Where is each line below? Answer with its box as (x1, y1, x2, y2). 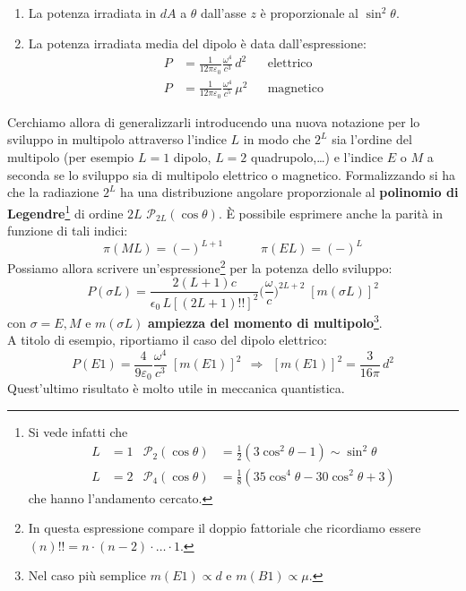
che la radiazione (7, 183, 99, 201)
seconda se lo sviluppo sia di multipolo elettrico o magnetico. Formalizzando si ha (7, 165, 455, 184)
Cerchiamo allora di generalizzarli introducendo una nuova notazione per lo (7, 112, 420, 131)
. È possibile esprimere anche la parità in (218, 203, 444, 222)
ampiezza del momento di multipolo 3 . (148, 310, 383, 331)
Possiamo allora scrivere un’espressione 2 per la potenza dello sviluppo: (7, 256, 393, 277)
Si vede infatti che (28, 422, 128, 441)
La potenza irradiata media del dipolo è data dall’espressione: (28, 33, 367, 52)
